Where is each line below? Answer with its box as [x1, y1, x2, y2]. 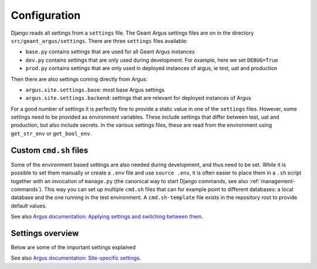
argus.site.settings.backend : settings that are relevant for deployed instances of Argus [25, 95, 252, 102]
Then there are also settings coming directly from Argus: [11, 75, 148, 82]
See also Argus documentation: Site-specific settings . [11, 254, 141, 261]
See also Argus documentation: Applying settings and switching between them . [11, 213, 204, 220]
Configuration [11, 9, 81, 22]
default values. [11, 202, 47, 209]
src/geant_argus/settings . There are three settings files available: [11, 37, 188, 44]
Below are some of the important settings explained [11, 244, 136, 251]
